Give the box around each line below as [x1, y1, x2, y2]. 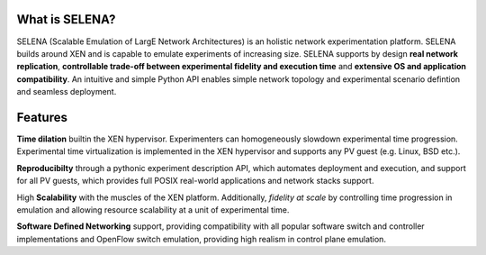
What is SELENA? [16, 12, 116, 27]
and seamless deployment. [16, 87, 117, 97]
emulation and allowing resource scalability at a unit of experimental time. [16, 204, 290, 215]
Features [16, 109, 67, 125]
